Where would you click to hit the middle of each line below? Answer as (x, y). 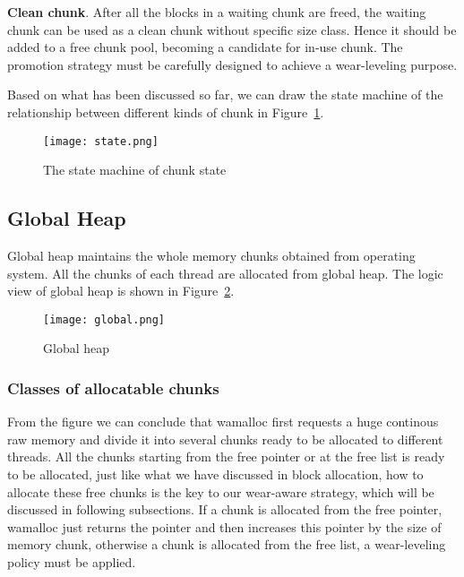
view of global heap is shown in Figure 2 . (121, 291)
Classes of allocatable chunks (113, 388)
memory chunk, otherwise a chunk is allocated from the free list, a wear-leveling (227, 544)
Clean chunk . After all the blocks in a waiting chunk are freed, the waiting (217, 12)
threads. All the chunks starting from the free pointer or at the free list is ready (226, 456)
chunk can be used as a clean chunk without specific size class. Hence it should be (232, 29)
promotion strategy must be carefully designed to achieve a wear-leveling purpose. (232, 64)
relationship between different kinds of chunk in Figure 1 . (166, 112)
